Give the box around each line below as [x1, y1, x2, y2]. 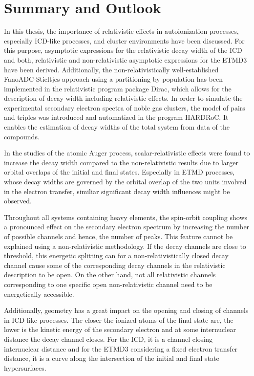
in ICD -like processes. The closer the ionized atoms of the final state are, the [4, 314, 233, 325]
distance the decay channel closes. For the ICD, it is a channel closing [4, 333, 212, 344]
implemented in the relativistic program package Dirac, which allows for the [4, 83, 232, 93]
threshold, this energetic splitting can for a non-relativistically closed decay [4, 250, 229, 261]
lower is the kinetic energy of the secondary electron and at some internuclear [4, 324, 236, 334]
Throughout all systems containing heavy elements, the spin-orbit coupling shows [4, 212, 248, 222]
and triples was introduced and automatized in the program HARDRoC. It [4, 112, 229, 122]
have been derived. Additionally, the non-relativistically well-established [4, 64, 219, 74]
